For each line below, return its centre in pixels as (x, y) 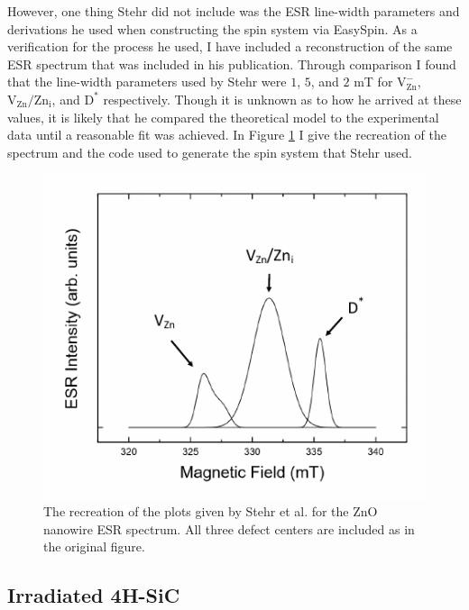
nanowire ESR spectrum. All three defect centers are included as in (229, 528)
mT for (373, 82)
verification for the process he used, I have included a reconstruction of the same (230, 46)
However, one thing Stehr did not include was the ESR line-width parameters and (234, 11)
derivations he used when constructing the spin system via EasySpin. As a (212, 28)
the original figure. (94, 546)
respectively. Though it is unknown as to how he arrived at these (282, 99)
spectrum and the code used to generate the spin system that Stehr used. (210, 152)
